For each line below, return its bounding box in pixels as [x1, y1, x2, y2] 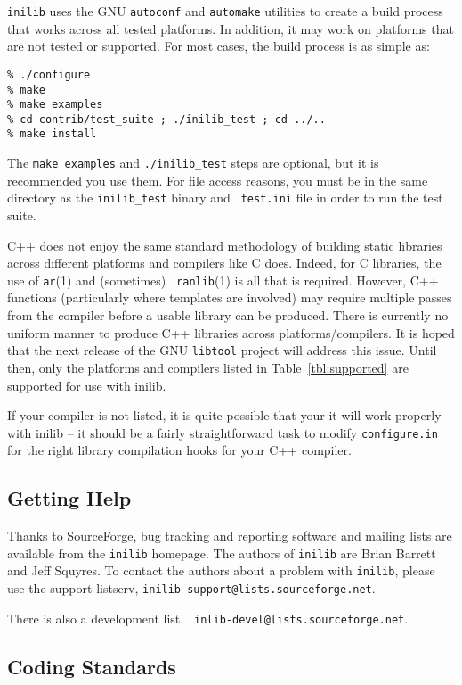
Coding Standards [7, 652, 176, 680]
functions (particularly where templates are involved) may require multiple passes [7, 288, 452, 307]
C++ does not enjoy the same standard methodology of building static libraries [7, 235, 442, 254]
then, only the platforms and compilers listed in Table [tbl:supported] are [7, 358, 409, 376]
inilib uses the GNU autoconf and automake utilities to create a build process [7, 2, 443, 20]
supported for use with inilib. [7, 376, 166, 394]
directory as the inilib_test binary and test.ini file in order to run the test [7, 188, 443, 207]
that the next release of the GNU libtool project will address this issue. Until [7, 341, 437, 359]
